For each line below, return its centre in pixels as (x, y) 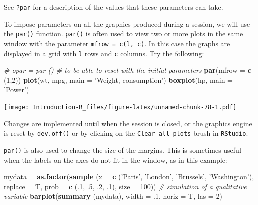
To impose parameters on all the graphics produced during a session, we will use (127, 23)
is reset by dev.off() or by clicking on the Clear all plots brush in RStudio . (126, 133)
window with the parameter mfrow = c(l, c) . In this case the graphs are (117, 43)
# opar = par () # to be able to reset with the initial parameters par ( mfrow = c (128, 70)
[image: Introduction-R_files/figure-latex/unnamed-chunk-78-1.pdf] (120, 107)
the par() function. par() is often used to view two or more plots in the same (124, 33)
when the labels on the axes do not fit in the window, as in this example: (116, 160)
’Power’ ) (17, 89)
